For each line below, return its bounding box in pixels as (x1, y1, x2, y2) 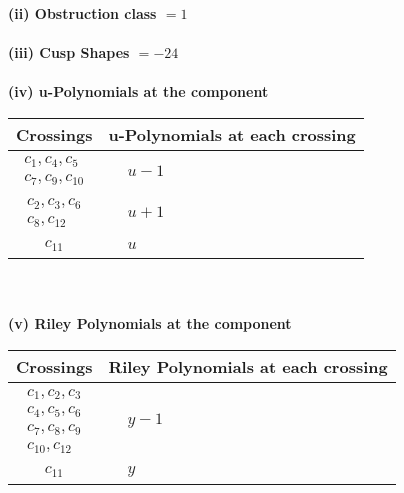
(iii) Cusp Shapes (8, 42, 130, 63)
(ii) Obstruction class (8, 3, 157, 23)
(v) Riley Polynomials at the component (8, 313, 292, 334)
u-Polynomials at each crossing (108, 122, 356, 146)
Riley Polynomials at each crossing (108, 355, 388, 379)
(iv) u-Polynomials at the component (8, 81, 269, 102)
